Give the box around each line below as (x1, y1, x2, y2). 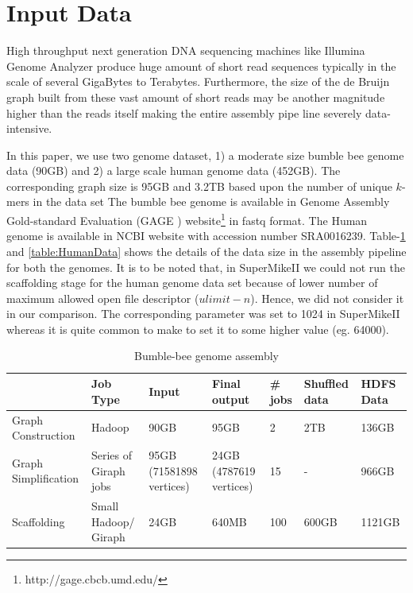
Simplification (12, 470, 79, 486)
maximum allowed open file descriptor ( (6, 289, 199, 306)
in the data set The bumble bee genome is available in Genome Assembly (33, 193, 390, 210)
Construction (12, 427, 75, 444)
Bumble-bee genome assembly (134, 347, 279, 364)
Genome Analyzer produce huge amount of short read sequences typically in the (6, 57, 396, 74)
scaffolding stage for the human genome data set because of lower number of (6, 274, 378, 291)
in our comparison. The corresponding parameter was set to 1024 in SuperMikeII (6, 305, 400, 322)
